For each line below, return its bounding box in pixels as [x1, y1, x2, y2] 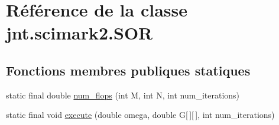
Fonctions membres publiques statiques [6, 61, 251, 79]
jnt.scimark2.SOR [6, 21, 153, 45]
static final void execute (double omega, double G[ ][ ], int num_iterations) [6, 108, 275, 121]
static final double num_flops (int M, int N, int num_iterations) [6, 88, 240, 101]
